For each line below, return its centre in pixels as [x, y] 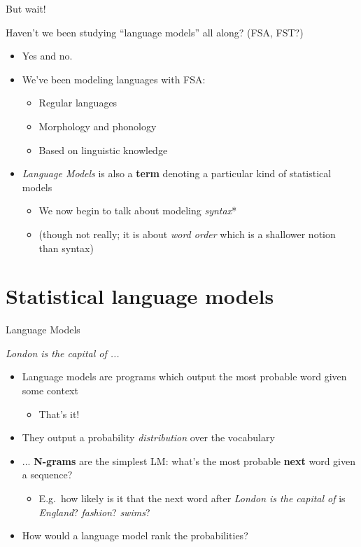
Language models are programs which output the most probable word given [184, 376]
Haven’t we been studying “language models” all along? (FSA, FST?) [155, 32]
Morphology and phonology [98, 126]
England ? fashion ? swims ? [94, 512]
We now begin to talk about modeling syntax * [138, 210]
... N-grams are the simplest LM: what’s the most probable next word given [189, 461]
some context [50, 390]
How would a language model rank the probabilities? [135, 535]
